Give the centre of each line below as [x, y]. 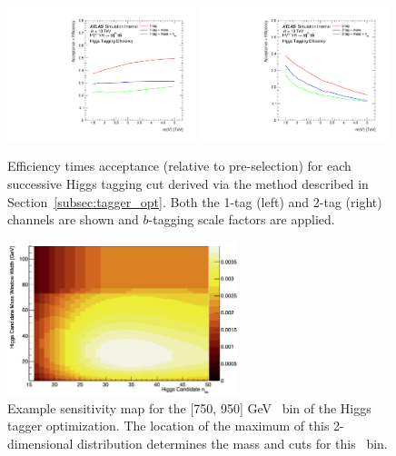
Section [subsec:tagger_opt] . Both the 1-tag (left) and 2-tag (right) [195, 201]
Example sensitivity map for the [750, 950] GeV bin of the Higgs [189, 407]
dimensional [40, 443]
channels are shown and [73, 219]
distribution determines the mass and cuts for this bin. [233, 443]
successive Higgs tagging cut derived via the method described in [188, 183]
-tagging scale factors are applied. [242, 219]
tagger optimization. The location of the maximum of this [168, 426]
